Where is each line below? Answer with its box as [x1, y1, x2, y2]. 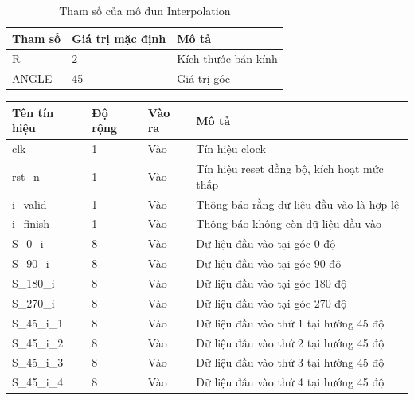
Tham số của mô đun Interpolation [59, 2, 231, 18]
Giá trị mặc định [72, 29, 166, 46]
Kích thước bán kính [177, 50, 278, 67]
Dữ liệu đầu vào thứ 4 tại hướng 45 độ [196, 374, 385, 390]
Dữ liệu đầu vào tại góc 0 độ [196, 235, 336, 252]
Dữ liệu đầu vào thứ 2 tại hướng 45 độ [196, 334, 385, 351]
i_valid [12, 195, 47, 212]
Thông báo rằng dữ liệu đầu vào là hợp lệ [196, 195, 400, 212]
